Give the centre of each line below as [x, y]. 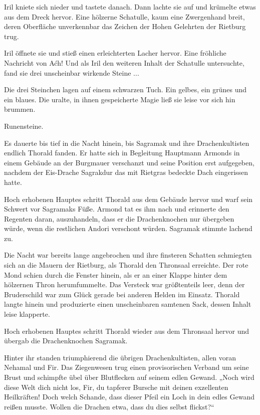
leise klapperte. [27, 314]
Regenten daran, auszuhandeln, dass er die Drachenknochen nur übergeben [119, 218]
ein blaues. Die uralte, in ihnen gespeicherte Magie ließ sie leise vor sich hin [120, 99]
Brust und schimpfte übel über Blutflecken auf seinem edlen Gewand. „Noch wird [129, 377]
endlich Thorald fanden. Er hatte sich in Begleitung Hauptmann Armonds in [122, 153]
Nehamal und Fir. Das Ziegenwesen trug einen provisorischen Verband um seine [126, 367]
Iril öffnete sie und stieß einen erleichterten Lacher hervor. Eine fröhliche [115, 53]
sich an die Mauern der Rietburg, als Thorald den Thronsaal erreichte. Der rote [126, 265]
